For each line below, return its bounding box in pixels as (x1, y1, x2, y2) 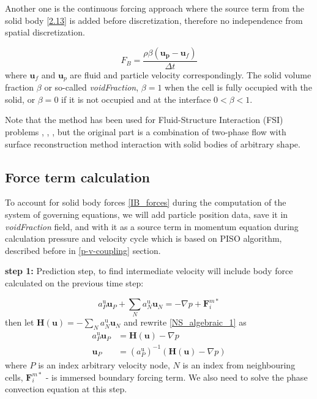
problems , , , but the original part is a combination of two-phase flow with (5, 125, 286, 138)
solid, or (5, 92, 35, 105)
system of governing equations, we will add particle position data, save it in (5, 208, 288, 221)
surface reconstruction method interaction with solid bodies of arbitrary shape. (5, 137, 300, 150)
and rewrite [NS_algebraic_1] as (124, 316, 247, 329)
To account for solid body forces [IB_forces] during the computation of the (5, 196, 286, 209)
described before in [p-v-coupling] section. (5, 244, 161, 256)
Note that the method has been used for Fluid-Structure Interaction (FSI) (5, 113, 283, 126)
